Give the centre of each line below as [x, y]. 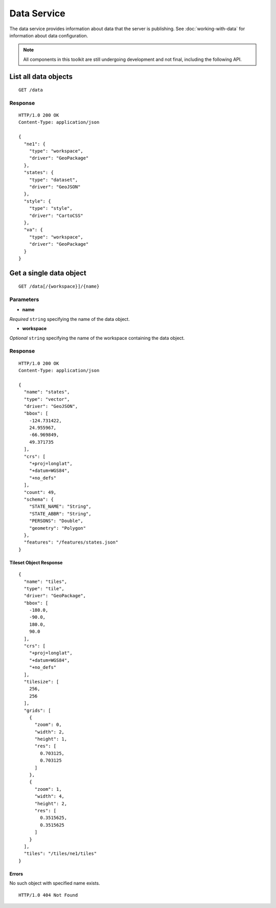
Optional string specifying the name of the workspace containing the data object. [97, 338]
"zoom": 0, [48, 725]
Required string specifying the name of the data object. [70, 319]
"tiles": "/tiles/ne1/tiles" [60, 854]
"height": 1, [51, 739]
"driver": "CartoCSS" [56, 215]
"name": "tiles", [45, 581]
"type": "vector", [47, 399]
